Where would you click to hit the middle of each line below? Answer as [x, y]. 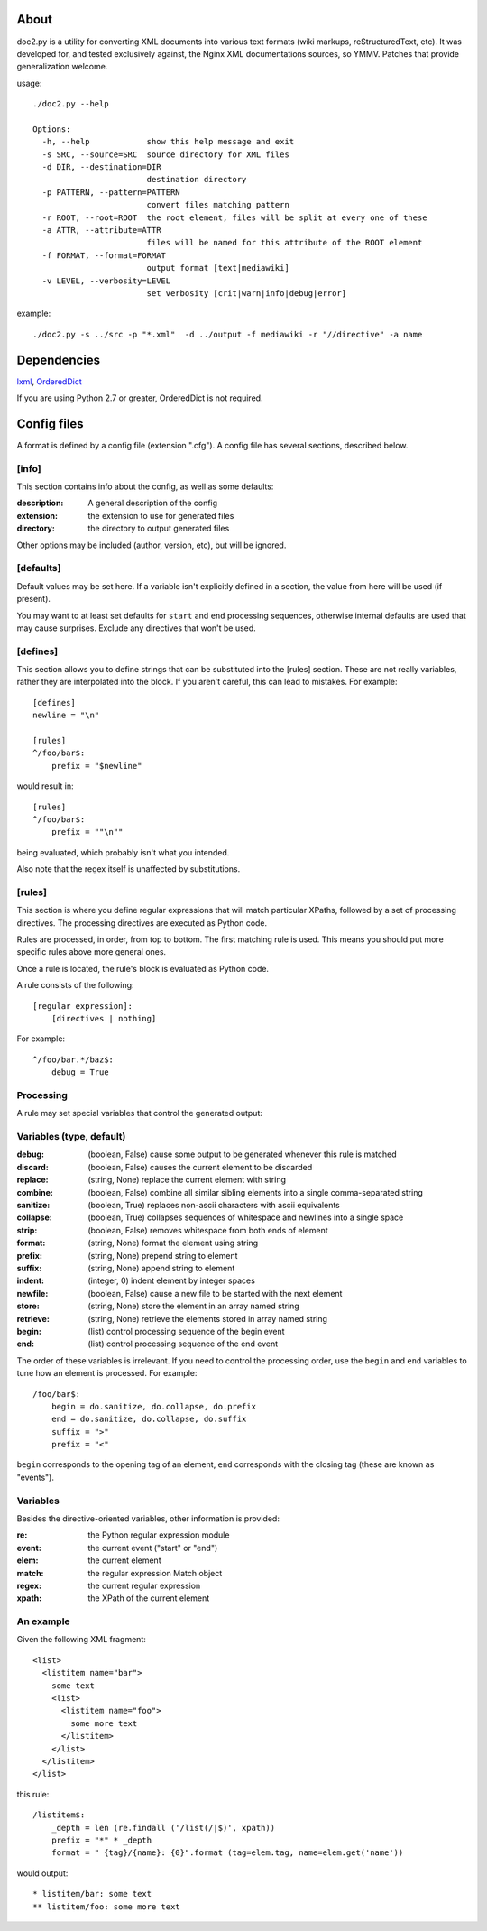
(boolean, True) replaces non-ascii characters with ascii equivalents [214, 1206]
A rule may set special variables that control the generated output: [140, 1113]
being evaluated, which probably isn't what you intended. [123, 852]
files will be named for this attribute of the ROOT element [285, 243]
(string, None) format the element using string [173, 1243]
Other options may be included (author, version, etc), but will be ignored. [152, 545]
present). [34, 599]
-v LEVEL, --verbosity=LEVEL [106, 281]
